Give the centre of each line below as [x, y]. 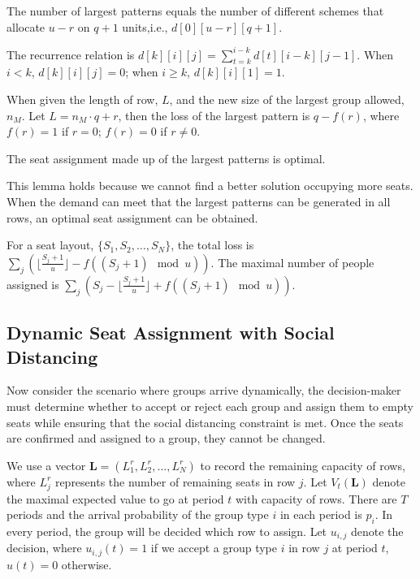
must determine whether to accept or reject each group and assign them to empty [210, 406]
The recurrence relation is [71, 54]
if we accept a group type [214, 548]
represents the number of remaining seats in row [175, 481]
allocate [26, 26]
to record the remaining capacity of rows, [303, 465]
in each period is [321, 514]
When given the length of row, [82, 99]
